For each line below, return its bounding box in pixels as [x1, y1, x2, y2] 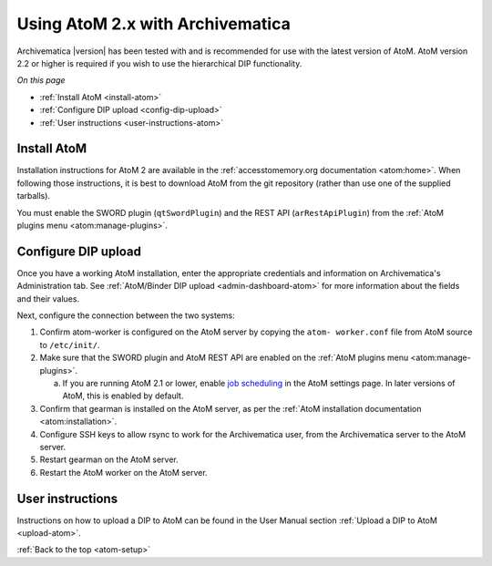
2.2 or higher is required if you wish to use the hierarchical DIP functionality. [16, 57, 302, 68]
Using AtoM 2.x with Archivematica [16, 14, 291, 34]
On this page [16, 75, 66, 86]
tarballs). [16, 190, 50, 201]
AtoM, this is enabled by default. [62, 390, 184, 401]
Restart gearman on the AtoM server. [39, 454, 179, 465]
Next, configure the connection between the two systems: [16, 310, 236, 321]
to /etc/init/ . [39, 339, 100, 350]
